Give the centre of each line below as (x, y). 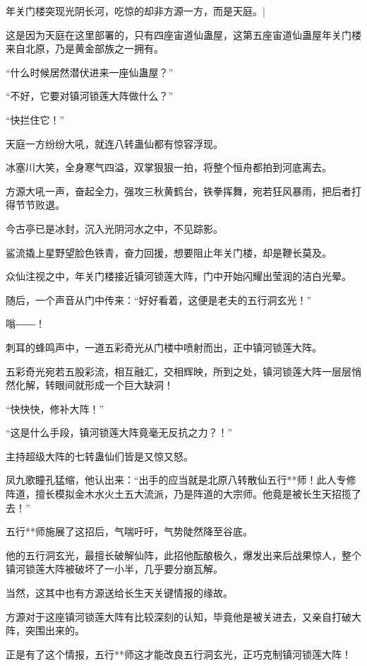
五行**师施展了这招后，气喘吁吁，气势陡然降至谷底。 (129, 531)
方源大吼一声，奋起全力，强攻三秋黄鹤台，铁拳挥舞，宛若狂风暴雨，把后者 (179, 191)
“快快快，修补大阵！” (55, 408)
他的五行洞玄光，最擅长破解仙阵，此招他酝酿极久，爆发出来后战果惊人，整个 (183, 555)
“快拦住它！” (35, 119)
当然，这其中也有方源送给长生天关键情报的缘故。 (119, 593)
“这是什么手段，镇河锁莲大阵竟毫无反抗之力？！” (119, 432)
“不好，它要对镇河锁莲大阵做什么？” (90, 96)
